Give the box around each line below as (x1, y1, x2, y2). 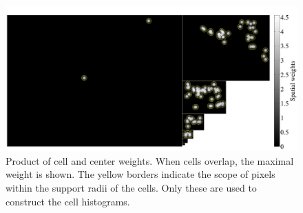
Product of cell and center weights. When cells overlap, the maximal (6, 153, 294, 168)
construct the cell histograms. (6, 194, 130, 208)
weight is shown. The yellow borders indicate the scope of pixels (6, 167, 275, 181)
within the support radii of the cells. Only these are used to (6, 180, 257, 194)
